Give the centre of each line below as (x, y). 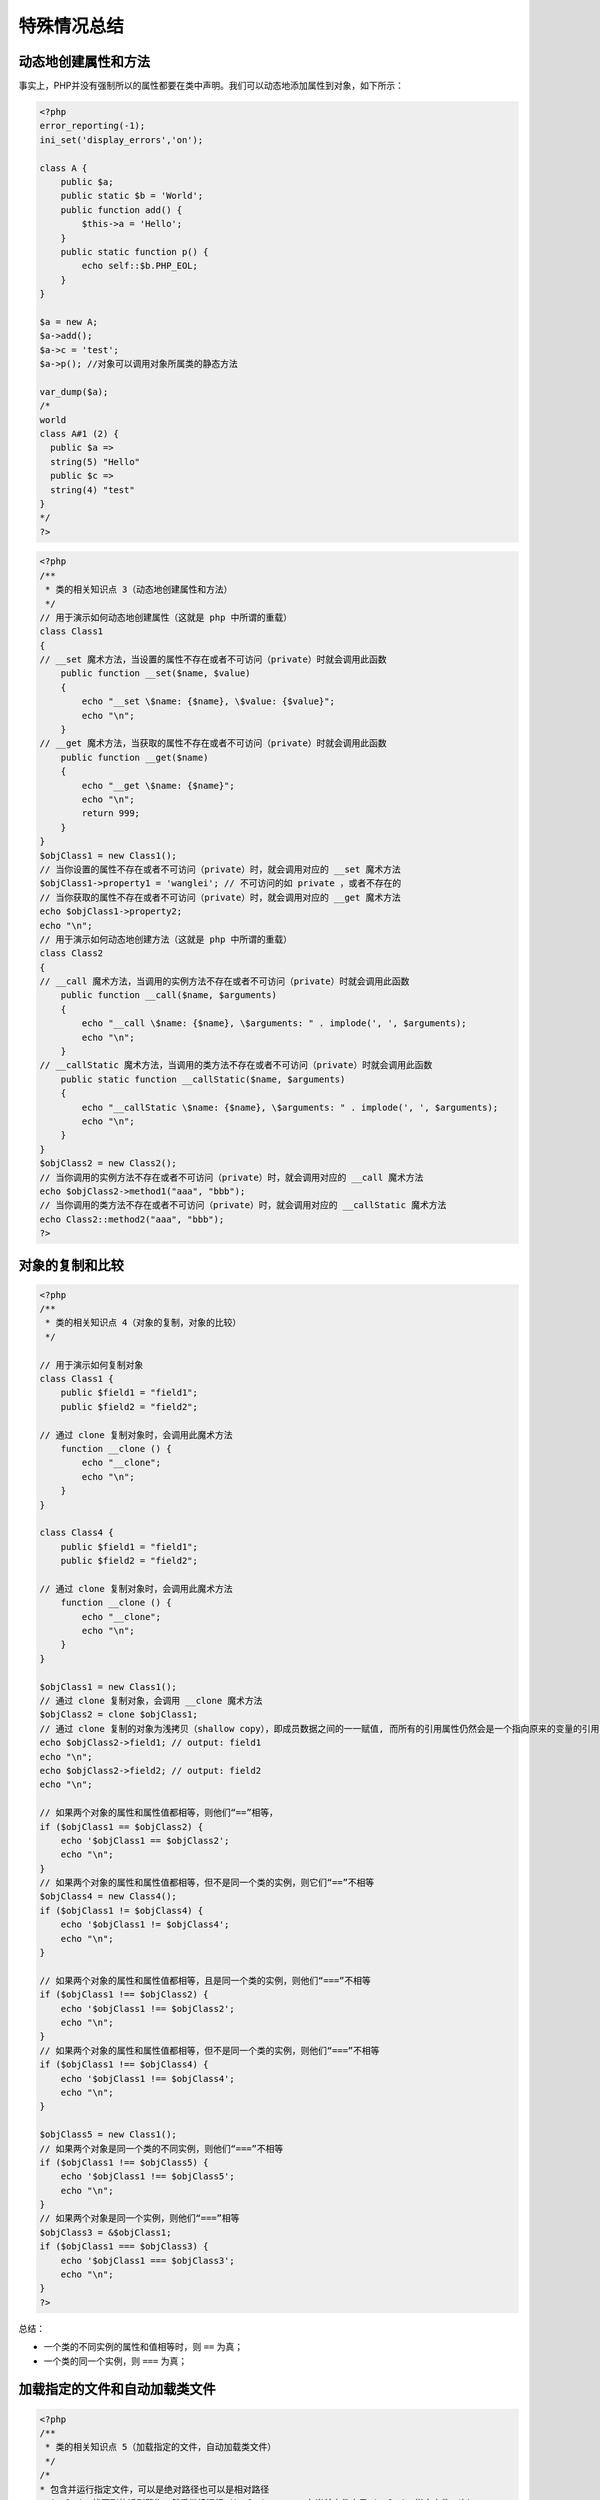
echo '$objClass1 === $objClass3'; (147, 2260)
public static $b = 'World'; (132, 196)
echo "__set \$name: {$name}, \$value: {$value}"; (208, 701)
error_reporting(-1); (92, 126)
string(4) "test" (92, 489)
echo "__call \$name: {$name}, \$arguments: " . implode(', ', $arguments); (274, 1023)
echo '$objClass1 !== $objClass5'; (147, 2176)
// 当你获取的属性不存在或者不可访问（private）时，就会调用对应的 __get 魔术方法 (220, 897)
